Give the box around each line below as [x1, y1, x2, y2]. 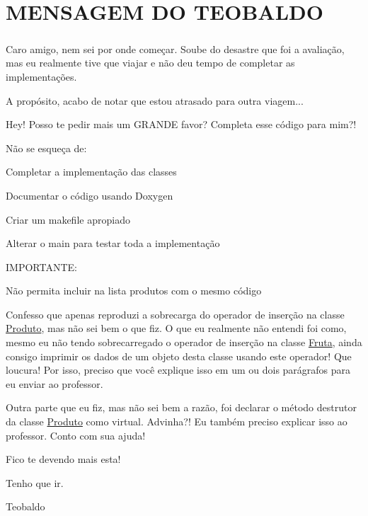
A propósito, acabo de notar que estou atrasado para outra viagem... [6, 93, 304, 108]
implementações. [6, 69, 77, 84]
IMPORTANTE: [6, 259, 77, 274]
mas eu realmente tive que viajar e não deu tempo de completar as [6, 55, 295, 70]
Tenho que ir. [6, 475, 64, 490]
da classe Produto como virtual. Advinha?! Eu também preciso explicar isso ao [6, 414, 347, 429]
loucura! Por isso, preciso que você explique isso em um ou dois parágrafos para [6, 362, 351, 377]
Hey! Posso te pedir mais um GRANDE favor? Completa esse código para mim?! [6, 117, 357, 132]
